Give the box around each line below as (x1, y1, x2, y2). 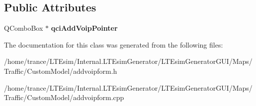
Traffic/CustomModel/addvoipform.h (4, 65, 117, 76)
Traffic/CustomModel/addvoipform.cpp (4, 92, 124, 103)
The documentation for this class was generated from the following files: (4, 39, 223, 50)
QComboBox (4, 23, 43, 33)
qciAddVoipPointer (51, 23, 118, 33)
